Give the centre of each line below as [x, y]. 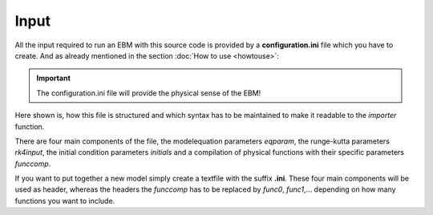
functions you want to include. [65, 201]
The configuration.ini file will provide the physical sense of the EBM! [149, 93]
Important [54, 78]
